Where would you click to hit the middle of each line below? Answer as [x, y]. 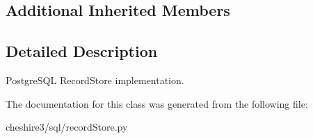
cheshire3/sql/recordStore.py [67, 127]
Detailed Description [82, 51]
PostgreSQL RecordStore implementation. [95, 80]
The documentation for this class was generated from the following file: [157, 103]
